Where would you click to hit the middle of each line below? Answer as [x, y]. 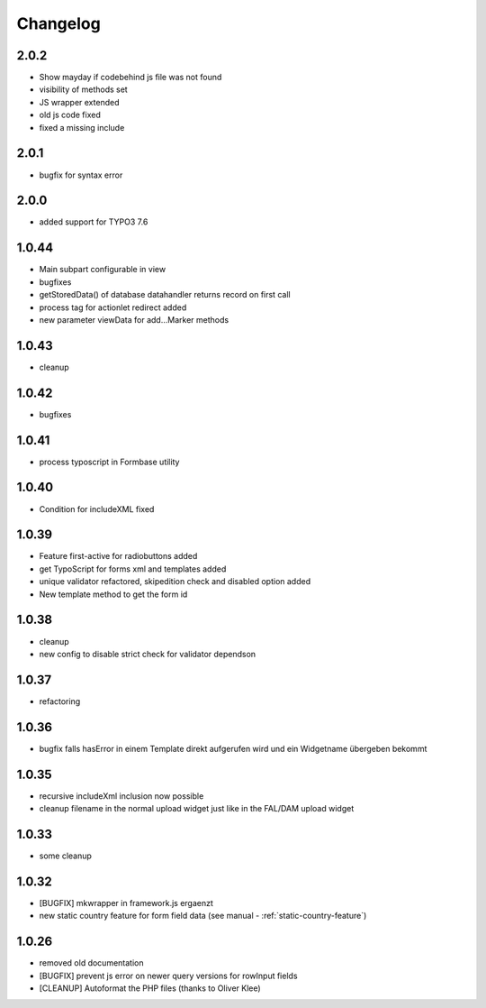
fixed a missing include [82, 127]
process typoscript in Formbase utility [109, 462]
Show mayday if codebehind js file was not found [130, 78]
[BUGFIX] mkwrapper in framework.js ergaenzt [126, 903]
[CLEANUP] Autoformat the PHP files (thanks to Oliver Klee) [150, 988]
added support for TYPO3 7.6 [94, 222]
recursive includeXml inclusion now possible [121, 796]
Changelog [58, 23]
